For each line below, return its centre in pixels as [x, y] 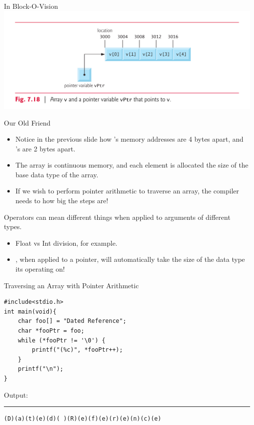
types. [13, 226]
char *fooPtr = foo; [51, 331]
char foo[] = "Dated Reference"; [72, 321]
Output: [16, 394]
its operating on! [40, 269]
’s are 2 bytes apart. [45, 148]
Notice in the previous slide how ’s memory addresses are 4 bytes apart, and [129, 139]
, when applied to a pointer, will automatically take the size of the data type [130, 259]
